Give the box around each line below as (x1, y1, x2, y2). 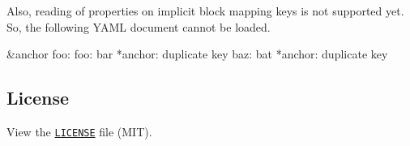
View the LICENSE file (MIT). (6, 122, 152, 140)
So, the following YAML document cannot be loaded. (6, 18, 271, 35)
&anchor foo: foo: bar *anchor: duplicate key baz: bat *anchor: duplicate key (6, 45, 388, 62)
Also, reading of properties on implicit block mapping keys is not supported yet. (6, 2, 404, 19)
